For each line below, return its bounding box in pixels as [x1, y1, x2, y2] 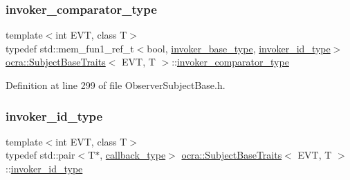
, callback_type [100, 148, 166, 162]
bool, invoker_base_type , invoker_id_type [147, 41, 331, 55]
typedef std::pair [6, 148, 75, 162]
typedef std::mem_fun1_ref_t [6, 41, 134, 55]
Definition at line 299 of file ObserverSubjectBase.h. [6, 78, 225, 92]
